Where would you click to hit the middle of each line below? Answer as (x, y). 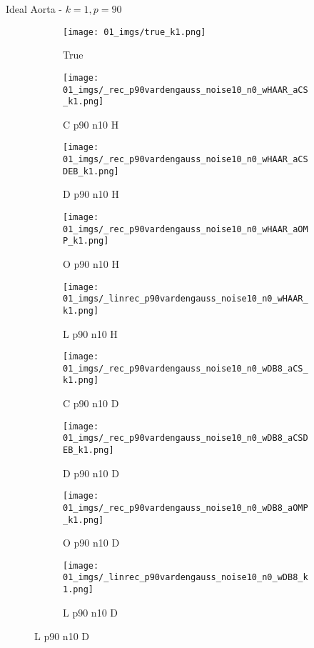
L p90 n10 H (90, 333)
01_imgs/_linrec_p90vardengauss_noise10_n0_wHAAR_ (186, 299)
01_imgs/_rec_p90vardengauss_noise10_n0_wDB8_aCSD (186, 438)
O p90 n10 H (91, 263)
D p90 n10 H (91, 194)
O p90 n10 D (91, 543)
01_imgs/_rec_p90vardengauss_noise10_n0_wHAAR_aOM (186, 229)
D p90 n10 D (91, 473)
